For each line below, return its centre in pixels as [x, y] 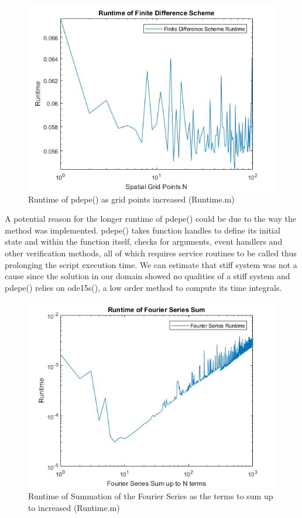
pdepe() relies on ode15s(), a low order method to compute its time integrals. [143, 287]
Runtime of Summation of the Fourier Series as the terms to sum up [151, 495]
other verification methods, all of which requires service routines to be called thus [151, 253]
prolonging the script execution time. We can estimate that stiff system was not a [151, 264]
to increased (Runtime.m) [74, 507]
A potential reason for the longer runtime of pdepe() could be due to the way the [151, 219]
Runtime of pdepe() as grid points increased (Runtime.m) [131, 199]
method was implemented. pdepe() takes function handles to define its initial [143, 230]
